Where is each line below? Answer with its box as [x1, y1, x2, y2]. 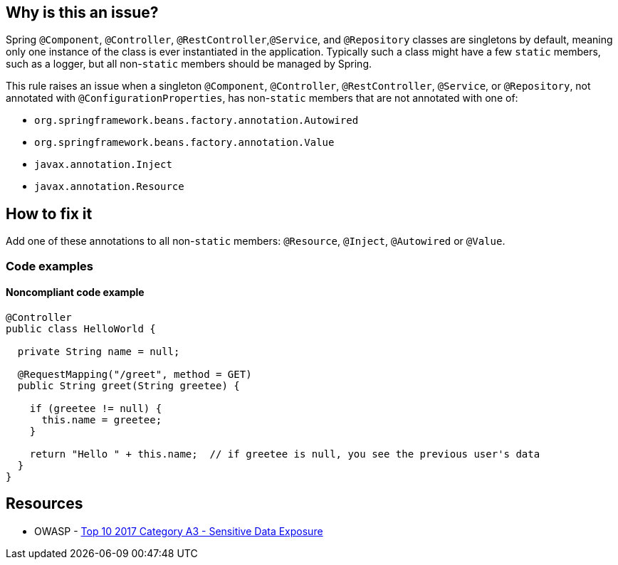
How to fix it [6, 204, 93, 223]
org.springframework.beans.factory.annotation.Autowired [34, 115, 359, 127]
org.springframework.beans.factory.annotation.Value [34, 137, 335, 149]
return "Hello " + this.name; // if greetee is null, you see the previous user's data [29, 448, 540, 460]
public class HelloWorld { [6, 322, 156, 334]
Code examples [6, 258, 94, 273]
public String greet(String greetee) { [17, 379, 240, 391]
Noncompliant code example [6, 286, 145, 299]
